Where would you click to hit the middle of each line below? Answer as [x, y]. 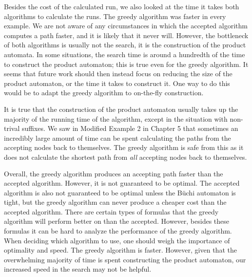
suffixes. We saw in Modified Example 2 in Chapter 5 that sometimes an [130, 128]
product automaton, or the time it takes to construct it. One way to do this [117, 83]
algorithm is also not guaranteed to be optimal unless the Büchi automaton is [120, 192]
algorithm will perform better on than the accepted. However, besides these [117, 221]
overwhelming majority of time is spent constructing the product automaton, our [125, 259]
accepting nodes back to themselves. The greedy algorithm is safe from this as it [124, 147]
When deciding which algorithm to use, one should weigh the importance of [117, 240]
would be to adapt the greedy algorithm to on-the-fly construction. [104, 93]
